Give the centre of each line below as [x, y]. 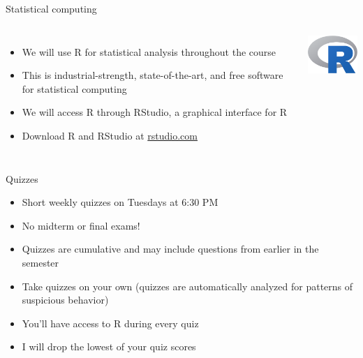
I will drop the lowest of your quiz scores [109, 346]
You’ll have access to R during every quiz [110, 323]
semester [40, 262]
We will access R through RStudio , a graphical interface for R [155, 112]
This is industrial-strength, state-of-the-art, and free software [153, 75]
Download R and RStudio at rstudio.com [110, 135]
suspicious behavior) [65, 300]
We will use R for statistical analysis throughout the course [149, 51]
